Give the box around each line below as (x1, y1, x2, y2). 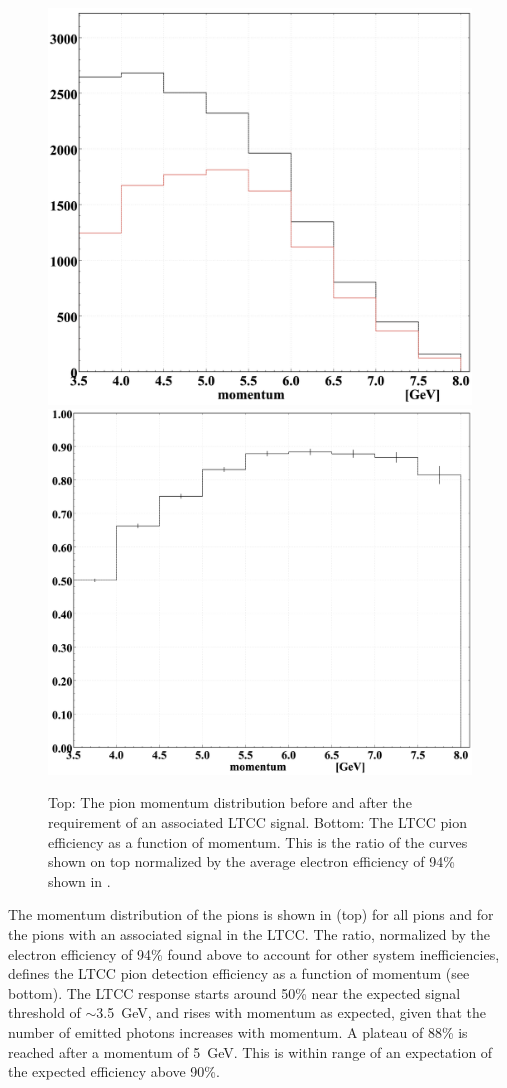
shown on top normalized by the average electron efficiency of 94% (48, 851, 455, 872)
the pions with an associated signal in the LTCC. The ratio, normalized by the (8, 924, 491, 945)
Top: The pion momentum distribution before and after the (48, 792, 412, 813)
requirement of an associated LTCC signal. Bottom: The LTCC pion (48, 812, 467, 833)
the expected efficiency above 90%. (8, 1061, 220, 1082)
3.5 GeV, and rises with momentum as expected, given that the (96, 1002, 486, 1023)
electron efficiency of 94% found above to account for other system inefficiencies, (8, 943, 500, 964)
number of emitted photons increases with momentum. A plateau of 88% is (8, 1022, 468, 1042)
